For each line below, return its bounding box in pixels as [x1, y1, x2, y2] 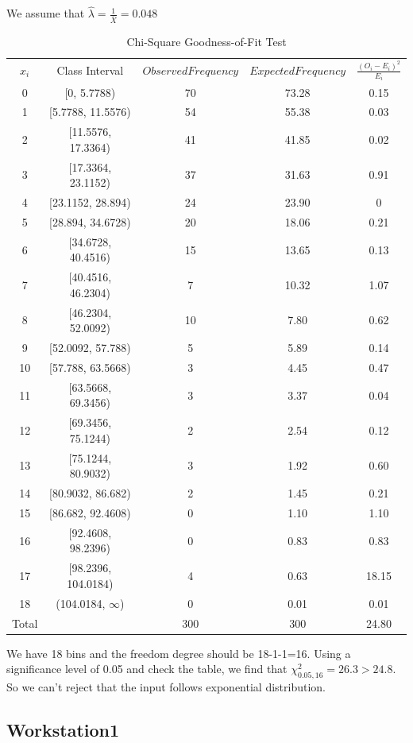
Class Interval [56, 61, 124, 78]
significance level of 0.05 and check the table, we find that [6, 660, 288, 677]
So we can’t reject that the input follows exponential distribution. [6, 678, 326, 695]
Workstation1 [6, 717, 120, 741]
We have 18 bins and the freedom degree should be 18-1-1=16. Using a [6, 644, 351, 661]
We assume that [6, 5, 85, 21]
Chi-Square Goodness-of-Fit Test [126, 33, 287, 50]
